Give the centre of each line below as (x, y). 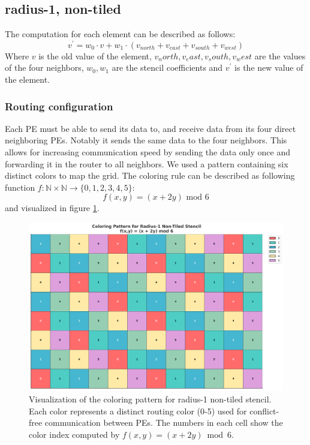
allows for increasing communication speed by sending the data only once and (148, 152)
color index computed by (74, 434)
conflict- (264, 411)
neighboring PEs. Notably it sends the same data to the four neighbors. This (146, 140)
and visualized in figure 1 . (52, 208)
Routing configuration (59, 106)
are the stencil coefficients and (167, 67)
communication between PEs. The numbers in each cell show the (164, 423)
